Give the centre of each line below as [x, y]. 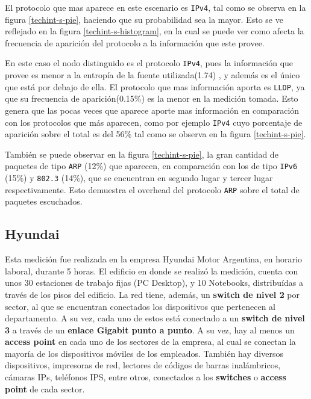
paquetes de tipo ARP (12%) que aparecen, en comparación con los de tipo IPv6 [151, 166]
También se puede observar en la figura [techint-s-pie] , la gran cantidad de [142, 154]
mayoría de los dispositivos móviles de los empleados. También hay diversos [144, 353]
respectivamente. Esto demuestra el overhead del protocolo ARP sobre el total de [152, 189]
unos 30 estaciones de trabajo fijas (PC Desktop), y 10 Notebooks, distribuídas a [154, 283]
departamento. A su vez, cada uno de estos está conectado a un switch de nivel [155, 318]
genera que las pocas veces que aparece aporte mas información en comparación [152, 110]
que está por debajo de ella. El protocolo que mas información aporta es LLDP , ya [155, 86]
